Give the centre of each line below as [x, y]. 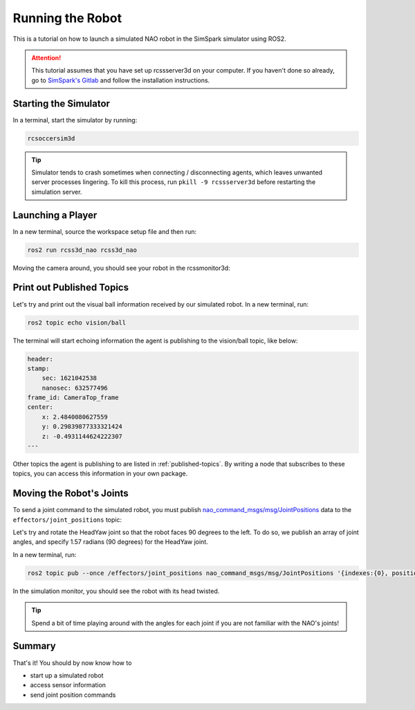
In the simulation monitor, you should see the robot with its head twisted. [116, 591]
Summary [34, 646]
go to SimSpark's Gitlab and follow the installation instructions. [121, 80]
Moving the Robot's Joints [71, 494]
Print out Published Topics [71, 288]
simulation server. [57, 192]
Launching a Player [55, 215]
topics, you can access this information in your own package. [100, 473]
